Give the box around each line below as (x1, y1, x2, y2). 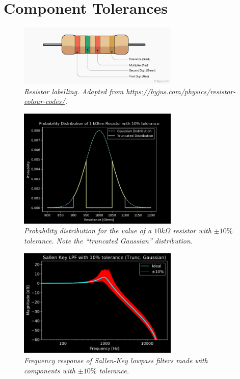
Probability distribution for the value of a (24, 225, 152, 236)
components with (24, 365, 75, 375)
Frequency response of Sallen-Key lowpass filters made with (24, 355, 208, 365)
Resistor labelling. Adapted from (24, 86, 124, 96)
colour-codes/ (24, 96, 65, 106)
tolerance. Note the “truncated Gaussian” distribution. (24, 235, 193, 246)
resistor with (173, 225, 211, 236)
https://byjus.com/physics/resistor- (126, 86, 236, 96)
